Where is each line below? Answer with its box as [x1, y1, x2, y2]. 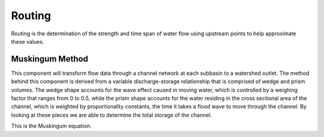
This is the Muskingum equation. [11, 123, 92, 130]
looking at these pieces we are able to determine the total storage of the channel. [11, 111, 212, 118]
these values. [11, 38, 44, 45]
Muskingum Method [11, 54, 88, 64]
